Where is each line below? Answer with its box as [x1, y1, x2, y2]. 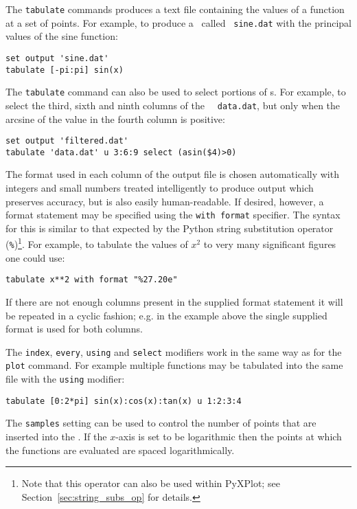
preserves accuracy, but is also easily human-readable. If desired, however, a [5, 194, 324, 208]
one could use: [5, 250, 65, 264]
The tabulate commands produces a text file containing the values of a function [5, 2, 345, 16]
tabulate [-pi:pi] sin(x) [5, 65, 124, 75]
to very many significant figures [203, 237, 336, 251]
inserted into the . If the [5, 429, 107, 444]
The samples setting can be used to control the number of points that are [5, 416, 316, 430]
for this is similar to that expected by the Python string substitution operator [5, 220, 334, 235]
